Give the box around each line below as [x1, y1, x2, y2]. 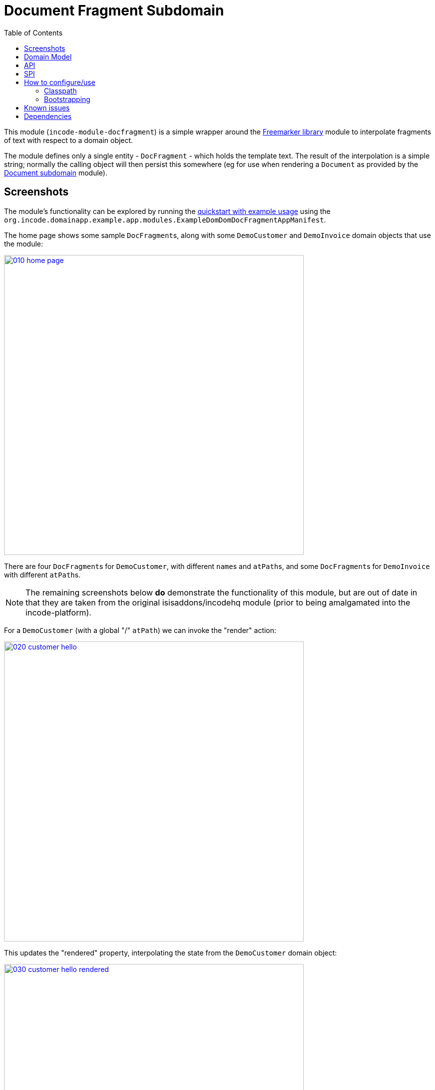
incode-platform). [25, 607, 91, 617]
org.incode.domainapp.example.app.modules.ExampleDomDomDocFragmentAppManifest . [4, 215, 326, 224]
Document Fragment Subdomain [4, 2, 224, 19]
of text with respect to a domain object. [4, 135, 133, 144]
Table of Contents [4, 28, 63, 37]
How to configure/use [24, 77, 95, 86]
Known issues [24, 103, 70, 112]
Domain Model [24, 52, 72, 61]
